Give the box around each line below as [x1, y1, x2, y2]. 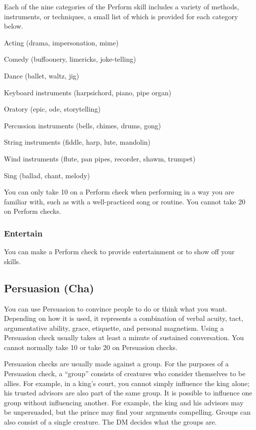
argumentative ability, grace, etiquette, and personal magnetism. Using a [4, 322, 224, 333]
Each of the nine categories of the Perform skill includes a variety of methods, [4, 1, 239, 11]
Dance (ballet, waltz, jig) [4, 70, 79, 80]
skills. [4, 256, 21, 266]
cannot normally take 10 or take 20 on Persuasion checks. [4, 342, 178, 352]
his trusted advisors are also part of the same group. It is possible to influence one [4, 388, 253, 398]
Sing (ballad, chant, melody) [4, 170, 90, 180]
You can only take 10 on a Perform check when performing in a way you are [4, 187, 234, 197]
